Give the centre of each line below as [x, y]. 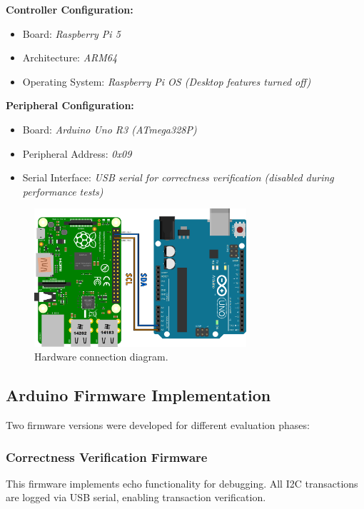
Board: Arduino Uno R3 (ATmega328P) [110, 129]
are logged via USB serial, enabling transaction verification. [136, 497]
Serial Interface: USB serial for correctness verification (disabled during [178, 177]
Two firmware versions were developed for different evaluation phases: [158, 425]
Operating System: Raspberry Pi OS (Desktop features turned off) [167, 81]
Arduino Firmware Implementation [138, 395]
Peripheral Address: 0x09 [77, 153]
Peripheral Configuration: [70, 105]
